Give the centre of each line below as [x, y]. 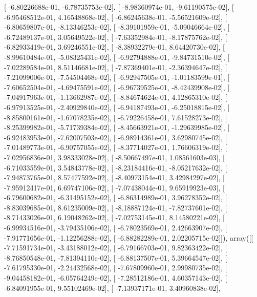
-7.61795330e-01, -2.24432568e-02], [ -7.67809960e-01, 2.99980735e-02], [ [116, 268]
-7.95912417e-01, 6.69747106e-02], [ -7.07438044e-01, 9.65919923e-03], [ [114, 187]
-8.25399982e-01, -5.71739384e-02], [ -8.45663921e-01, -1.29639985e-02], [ [117, 127]
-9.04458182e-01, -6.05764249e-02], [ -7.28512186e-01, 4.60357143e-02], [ [116, 278]
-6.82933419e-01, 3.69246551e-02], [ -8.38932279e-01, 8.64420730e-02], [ [114, 47]
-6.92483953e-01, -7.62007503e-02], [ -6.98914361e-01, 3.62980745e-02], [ [116, 137]
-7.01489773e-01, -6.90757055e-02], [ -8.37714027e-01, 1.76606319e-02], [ [116, 147]
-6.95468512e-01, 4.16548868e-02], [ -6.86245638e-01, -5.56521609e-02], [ [116, 17]
